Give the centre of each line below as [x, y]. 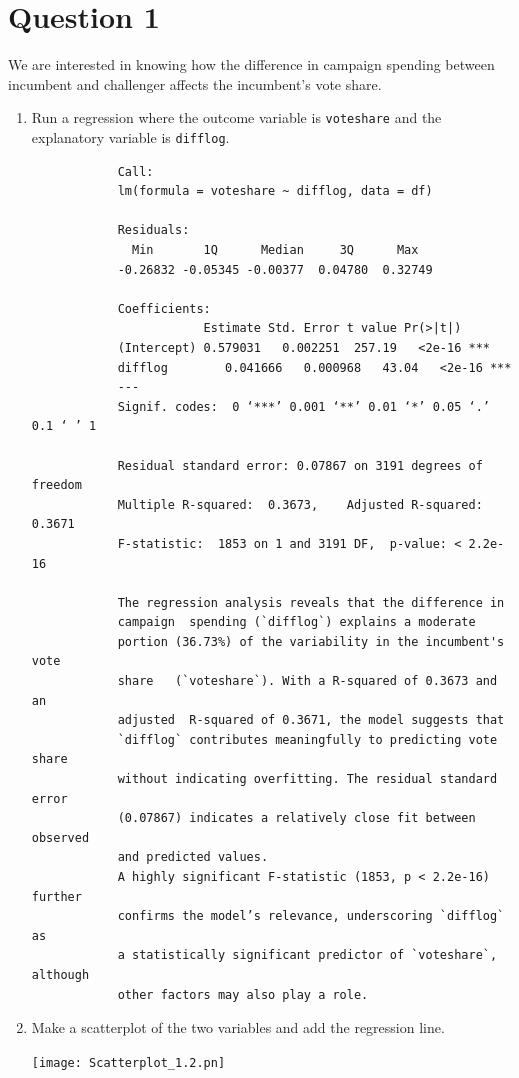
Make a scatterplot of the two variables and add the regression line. [238, 1027]
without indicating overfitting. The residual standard [307, 779]
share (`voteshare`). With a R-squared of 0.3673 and [307, 681]
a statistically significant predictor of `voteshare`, [307, 955]
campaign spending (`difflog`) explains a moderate [296, 622]
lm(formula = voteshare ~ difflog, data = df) [275, 191]
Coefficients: [164, 308]
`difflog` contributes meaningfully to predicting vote [307, 739]
